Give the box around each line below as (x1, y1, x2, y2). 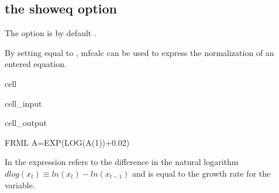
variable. (5, 178, 35, 191)
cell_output (5, 117, 47, 129)
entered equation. (5, 58, 67, 70)
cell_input (5, 97, 42, 109)
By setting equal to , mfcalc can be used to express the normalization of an (5, 46, 274, 58)
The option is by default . (5, 27, 97, 39)
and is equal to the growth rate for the (132, 167, 271, 179)
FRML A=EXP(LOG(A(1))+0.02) (5, 136, 130, 148)
